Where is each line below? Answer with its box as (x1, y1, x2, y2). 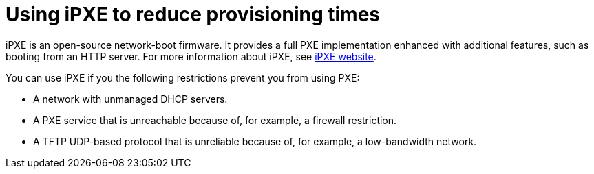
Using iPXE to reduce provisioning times (6, 3, 380, 26)
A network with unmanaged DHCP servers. (33, 92, 228, 105)
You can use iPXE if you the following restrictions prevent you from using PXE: (6, 71, 360, 84)
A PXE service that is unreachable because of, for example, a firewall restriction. (33, 114, 397, 126)
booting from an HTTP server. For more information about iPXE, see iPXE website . (6, 50, 376, 62)
